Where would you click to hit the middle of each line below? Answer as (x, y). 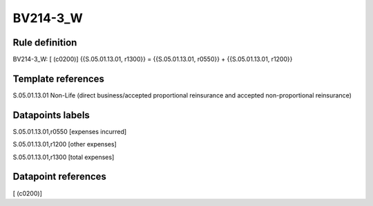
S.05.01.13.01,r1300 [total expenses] (64, 157)
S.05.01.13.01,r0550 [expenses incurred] (70, 131)
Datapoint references (60, 177)
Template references (59, 78)
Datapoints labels (51, 115)
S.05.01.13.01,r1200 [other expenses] (65, 144)
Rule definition (45, 43)
